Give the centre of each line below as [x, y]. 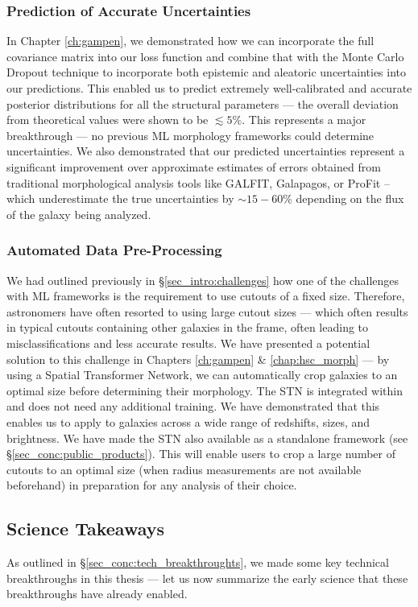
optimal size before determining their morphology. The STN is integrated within [205, 390]
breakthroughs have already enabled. [97, 594]
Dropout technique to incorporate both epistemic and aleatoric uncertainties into [207, 72]
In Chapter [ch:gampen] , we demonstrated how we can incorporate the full [190, 41]
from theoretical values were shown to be [108, 120]
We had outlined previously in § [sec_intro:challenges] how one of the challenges [203, 280]
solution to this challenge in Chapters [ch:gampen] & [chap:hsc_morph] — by [198, 359]
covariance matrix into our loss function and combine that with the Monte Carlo [205, 56]
